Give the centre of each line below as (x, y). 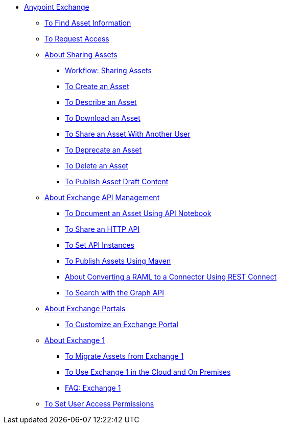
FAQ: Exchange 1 (93, 388)
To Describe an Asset (101, 102)
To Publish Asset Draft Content (117, 181)
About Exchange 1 (75, 340)
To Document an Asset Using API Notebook (138, 213)
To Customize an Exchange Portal (122, 324)
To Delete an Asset (97, 166)
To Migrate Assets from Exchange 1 (124, 356)
